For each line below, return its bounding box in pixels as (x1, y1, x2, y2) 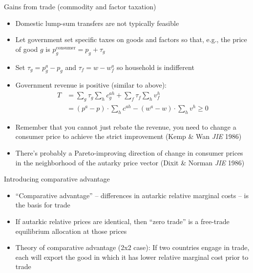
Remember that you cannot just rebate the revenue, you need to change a (15, 121, 236, 132)
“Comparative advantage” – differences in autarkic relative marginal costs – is (15, 190, 249, 200)
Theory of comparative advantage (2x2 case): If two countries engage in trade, (15, 242, 250, 252)
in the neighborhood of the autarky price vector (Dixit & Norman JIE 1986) (15, 157, 245, 167)
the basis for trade (15, 200, 70, 210)
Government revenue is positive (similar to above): (15, 80, 167, 90)
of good (15, 44, 38, 54)
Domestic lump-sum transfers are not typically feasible (15, 18, 179, 28)
